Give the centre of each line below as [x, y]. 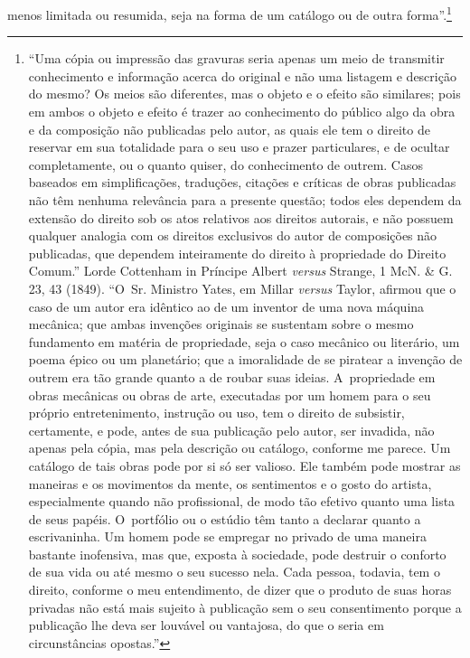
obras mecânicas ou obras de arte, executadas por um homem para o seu [230, 395]
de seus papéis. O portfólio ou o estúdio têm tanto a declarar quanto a [225, 518]
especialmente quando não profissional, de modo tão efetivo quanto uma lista [242, 501]
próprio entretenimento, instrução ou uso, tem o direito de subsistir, [216, 413]
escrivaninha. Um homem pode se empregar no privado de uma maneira [227, 536]
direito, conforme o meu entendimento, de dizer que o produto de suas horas [240, 590]
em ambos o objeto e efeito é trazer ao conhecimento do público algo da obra [242, 112]
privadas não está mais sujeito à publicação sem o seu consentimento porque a [245, 607]
